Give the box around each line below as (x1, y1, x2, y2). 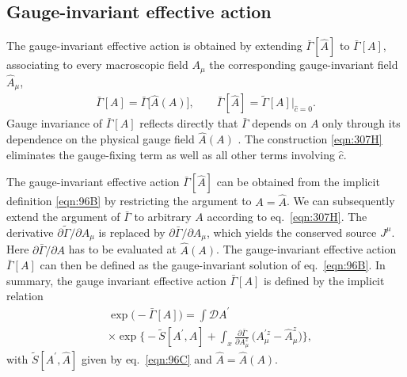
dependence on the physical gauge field (6, 131, 195, 147)
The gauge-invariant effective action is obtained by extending (6, 37, 302, 54)
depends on (252, 115, 307, 131)
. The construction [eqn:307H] (238, 131, 382, 147)
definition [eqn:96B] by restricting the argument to (6, 192, 252, 209)
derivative (6, 223, 54, 240)
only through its (322, 115, 401, 131)
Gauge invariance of (6, 115, 103, 131)
